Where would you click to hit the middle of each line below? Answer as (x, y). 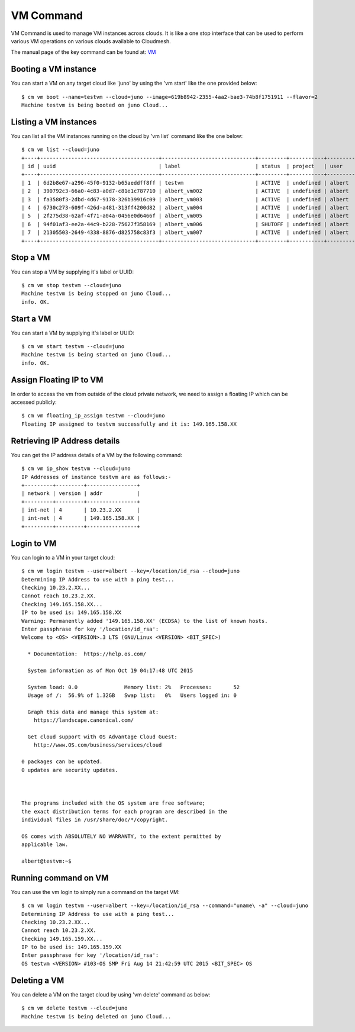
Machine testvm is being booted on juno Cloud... (95, 105)
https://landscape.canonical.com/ (84, 720)
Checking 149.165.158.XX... (62, 604)
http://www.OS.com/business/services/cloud (98, 745)
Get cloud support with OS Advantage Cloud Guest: (102, 737)
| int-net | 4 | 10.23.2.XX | (81, 510)
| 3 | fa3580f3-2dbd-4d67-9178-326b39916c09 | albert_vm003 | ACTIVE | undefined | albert (185, 199)
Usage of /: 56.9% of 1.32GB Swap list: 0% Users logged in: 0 (132, 695)
